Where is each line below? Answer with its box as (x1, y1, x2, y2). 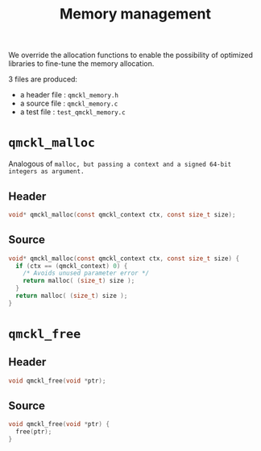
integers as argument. (8, 168, 85, 176)
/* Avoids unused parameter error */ (23, 269, 150, 278)
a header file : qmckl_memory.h (19, 90, 119, 100)
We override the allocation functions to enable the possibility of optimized (8, 50, 254, 60)
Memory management (59, 5, 212, 23)
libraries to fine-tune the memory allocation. (8, 59, 155, 68)
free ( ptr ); (15, 428, 52, 436)
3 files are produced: (8, 74, 78, 85)
